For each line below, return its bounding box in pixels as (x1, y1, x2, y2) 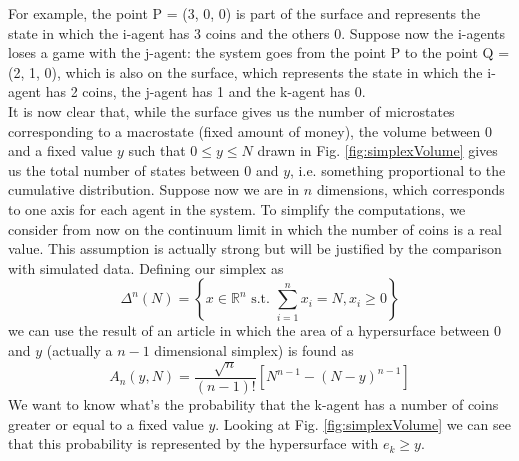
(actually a (46, 339, 113, 360)
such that (128, 140, 186, 161)
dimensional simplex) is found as (154, 339, 354, 360)
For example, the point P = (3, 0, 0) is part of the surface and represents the (8, 3, 481, 23)
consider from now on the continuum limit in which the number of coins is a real (8, 218, 502, 239)
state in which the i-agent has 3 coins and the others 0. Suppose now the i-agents (8, 22, 506, 43)
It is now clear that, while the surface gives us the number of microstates (8, 100, 455, 121)
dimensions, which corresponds (316, 179, 505, 200)
